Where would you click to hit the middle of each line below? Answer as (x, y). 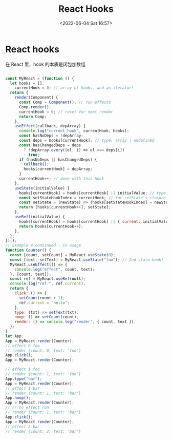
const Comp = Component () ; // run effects (65, 102)
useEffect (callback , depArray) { (50, 126)
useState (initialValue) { (42, 188)
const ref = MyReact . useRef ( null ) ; (48, 279)
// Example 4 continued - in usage (43, 245)
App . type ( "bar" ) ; (24, 379)
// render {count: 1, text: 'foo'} (43, 374)
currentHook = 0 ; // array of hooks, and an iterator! (74, 88)
